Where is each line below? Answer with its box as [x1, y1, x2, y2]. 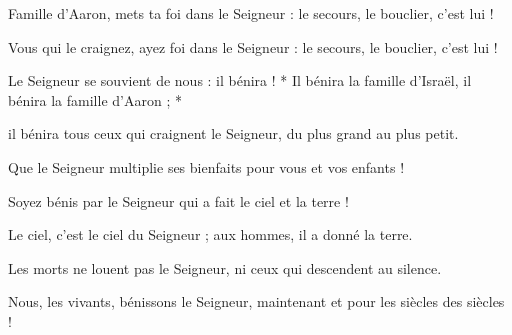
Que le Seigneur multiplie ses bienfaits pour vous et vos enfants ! [8, 156, 405, 177]
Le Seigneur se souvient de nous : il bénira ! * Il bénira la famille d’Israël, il [8, 70, 472, 91]
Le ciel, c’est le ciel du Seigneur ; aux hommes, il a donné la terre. [8, 224, 413, 245]
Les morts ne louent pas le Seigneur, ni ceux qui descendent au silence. [8, 257, 442, 278]
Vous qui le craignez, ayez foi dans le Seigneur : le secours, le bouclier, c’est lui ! [8, 36, 498, 57]
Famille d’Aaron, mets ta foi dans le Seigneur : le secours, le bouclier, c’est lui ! [8, 3, 494, 23]
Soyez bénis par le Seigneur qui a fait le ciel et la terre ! [8, 190, 349, 211]
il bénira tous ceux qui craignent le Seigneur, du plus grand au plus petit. [8, 123, 459, 144]
